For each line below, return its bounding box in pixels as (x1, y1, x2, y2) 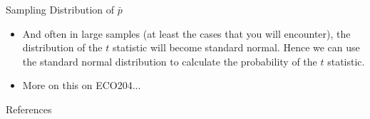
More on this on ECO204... (22, 78, 141, 93)
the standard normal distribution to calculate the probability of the (22, 53, 317, 68)
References (6, 101, 52, 116)
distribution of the (22, 40, 103, 55)
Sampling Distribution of (6, 2, 115, 16)
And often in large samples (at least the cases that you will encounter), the (22, 26, 351, 41)
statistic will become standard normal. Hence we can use (112, 40, 360, 55)
